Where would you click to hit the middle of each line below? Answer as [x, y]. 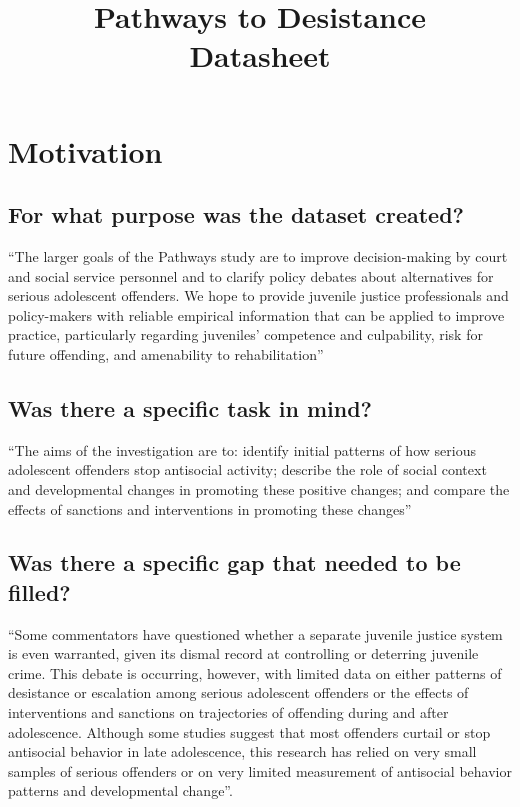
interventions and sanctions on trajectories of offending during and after [228, 712]
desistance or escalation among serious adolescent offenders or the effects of [238, 692]
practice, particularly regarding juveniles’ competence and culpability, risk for [245, 334]
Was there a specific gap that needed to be [234, 562]
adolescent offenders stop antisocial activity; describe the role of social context [247, 469]
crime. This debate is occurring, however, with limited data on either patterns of [255, 672]
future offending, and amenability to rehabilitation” [166, 353]
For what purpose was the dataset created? [236, 214]
